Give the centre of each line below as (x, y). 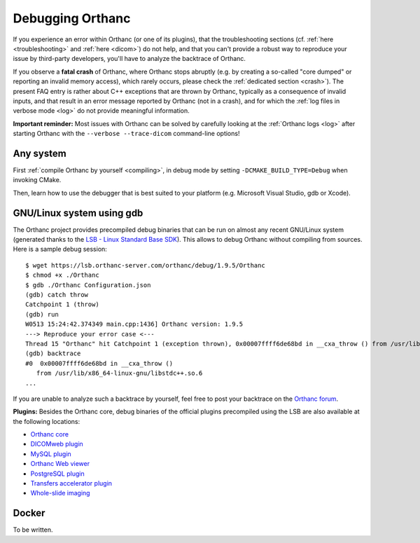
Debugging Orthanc (72, 18)
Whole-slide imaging (60, 493)
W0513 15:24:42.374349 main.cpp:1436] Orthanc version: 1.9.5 (134, 324)
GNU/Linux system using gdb (78, 213)
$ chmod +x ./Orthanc (62, 275)
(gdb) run (42, 314)
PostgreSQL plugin (57, 474)
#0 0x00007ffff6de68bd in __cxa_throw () (99, 363)
